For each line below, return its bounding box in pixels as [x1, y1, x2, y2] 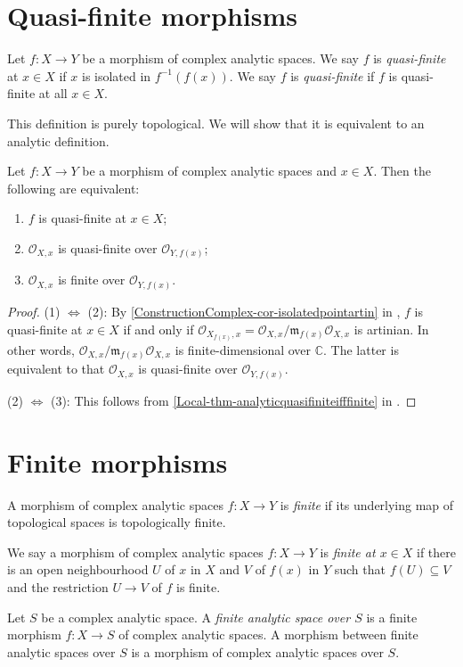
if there [417, 542, 456, 561]
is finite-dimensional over [175, 340, 312, 358]
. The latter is [323, 340, 399, 358]
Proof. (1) [7, 301, 61, 320]
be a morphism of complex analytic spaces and [82, 161, 337, 180]
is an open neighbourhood [7, 560, 149, 579]
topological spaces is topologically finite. [7, 513, 226, 531]
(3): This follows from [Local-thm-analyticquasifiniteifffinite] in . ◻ [50, 391, 417, 409]
